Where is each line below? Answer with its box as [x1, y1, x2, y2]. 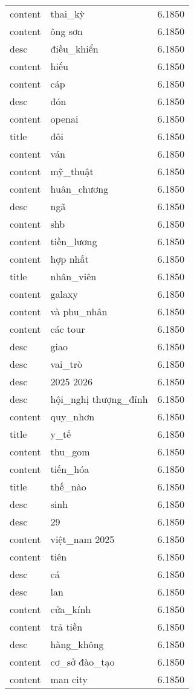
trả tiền [50, 620, 83, 634]
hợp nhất [50, 252, 89, 266]
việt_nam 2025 [50, 532, 115, 546]
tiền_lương [50, 234, 97, 248]
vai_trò [50, 357, 83, 371]
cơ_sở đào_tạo [50, 655, 115, 669]
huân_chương [50, 182, 109, 196]
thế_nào [50, 480, 86, 493]
